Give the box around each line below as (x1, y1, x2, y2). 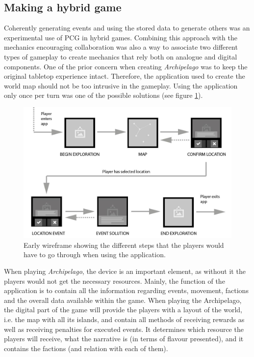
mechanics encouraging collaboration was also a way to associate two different (4, 42, 238, 52)
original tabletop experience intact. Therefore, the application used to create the (4, 71, 245, 81)
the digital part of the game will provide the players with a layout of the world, (4, 304, 242, 315)
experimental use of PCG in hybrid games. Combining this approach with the (4, 32, 237, 42)
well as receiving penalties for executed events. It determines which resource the (4, 324, 244, 334)
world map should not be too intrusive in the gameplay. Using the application (4, 80, 238, 90)
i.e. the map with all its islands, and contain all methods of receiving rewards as (4, 314, 245, 325)
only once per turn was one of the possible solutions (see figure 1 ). (4, 90, 203, 100)
